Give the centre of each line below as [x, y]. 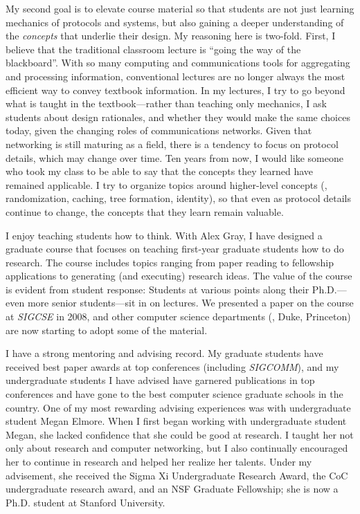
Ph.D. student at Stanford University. [85, 502]
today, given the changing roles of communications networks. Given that [159, 130]
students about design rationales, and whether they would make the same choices [178, 117]
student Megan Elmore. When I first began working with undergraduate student [176, 421]
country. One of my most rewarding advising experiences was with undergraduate [178, 407]
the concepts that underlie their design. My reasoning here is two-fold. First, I [171, 36]
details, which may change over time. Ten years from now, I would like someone [174, 157]
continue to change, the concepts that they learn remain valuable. [145, 211]
